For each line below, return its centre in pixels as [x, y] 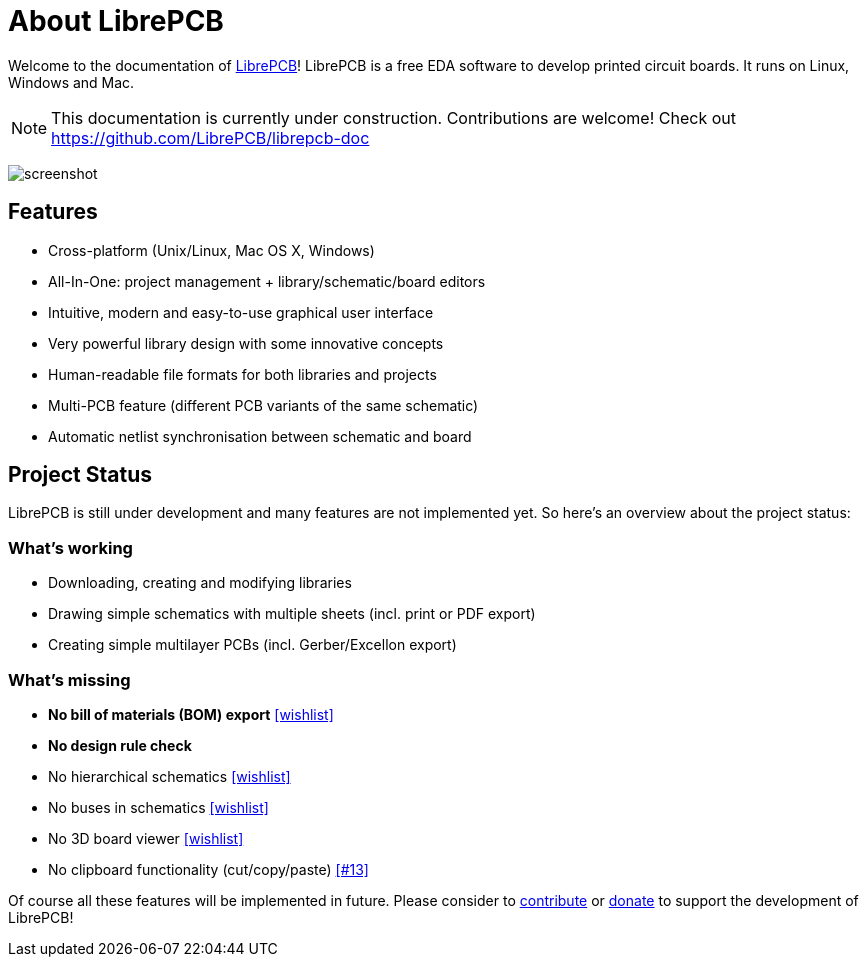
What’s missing [69, 679]
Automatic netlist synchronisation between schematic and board [260, 436]
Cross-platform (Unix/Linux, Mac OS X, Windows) [211, 250]
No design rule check [120, 745]
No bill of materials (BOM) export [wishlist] [191, 714]
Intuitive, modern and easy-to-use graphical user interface [241, 312]
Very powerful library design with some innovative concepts [246, 343]
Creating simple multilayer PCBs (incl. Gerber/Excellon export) [252, 645]
